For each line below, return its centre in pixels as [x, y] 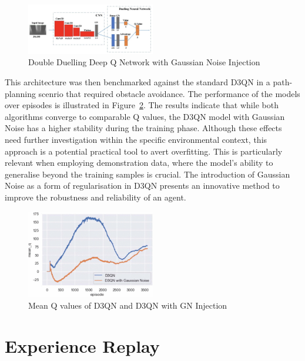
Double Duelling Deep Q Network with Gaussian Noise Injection [144, 62]
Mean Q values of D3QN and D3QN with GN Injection [128, 305]
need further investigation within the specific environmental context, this [136, 139]
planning [20, 93]
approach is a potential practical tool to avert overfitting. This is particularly [144, 151]
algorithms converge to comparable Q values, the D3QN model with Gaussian [145, 116]
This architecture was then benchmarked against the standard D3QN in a [138, 82]
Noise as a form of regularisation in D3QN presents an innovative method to [142, 185]
